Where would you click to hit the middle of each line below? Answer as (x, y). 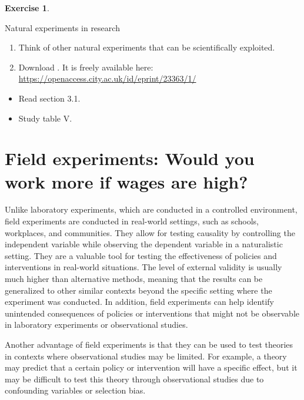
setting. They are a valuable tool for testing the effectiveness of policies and (141, 255)
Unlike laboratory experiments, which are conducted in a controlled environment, (151, 209)
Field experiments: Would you (130, 158)
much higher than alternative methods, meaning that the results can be (134, 279)
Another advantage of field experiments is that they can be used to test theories (149, 344)
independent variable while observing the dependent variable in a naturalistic (144, 244)
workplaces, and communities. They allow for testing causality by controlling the (150, 232)
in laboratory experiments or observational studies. (96, 325)
